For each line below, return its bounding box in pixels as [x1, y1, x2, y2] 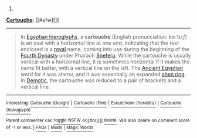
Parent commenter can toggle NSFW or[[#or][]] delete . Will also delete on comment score [6, 117, 190, 123]
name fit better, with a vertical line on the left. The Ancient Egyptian [20, 65, 184, 71]
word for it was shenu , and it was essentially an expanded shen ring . [20, 70, 186, 78]
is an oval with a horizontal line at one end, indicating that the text [20, 39, 179, 46]
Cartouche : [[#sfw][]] [6, 16, 59, 23]
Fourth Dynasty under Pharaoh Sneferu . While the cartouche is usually [20, 52, 191, 59]
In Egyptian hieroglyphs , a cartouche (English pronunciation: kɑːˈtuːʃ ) [20, 33, 188, 40]
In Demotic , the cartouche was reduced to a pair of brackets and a [20, 77, 181, 84]
